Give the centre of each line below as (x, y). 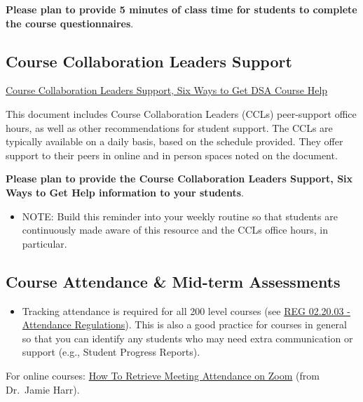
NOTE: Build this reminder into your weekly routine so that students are (180, 216)
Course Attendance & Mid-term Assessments (173, 281)
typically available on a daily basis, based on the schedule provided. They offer (174, 141)
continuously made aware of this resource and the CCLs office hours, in (175, 230)
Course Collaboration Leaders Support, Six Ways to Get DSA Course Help (167, 90)
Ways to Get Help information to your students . (125, 192)
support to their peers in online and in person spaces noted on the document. (172, 155)
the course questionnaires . (70, 23)
